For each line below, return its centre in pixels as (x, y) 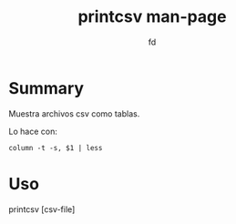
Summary (46, 88)
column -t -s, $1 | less (56, 148)
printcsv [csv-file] (42, 209)
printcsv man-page (152, 17)
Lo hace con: (33, 131)
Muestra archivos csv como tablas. (74, 113)
